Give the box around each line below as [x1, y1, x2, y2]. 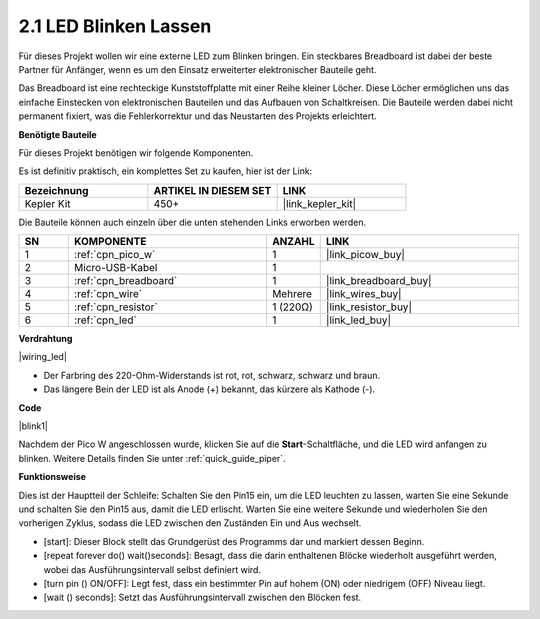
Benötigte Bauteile [18, 128, 97, 140]
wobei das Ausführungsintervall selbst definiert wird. [43, 563, 262, 575]
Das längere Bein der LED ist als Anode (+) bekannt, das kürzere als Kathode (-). [43, 383, 375, 395]
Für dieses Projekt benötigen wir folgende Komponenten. [18, 146, 254, 159]
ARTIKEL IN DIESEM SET [153, 183, 272, 197]
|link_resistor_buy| [325, 300, 412, 314]
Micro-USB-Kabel [73, 261, 158, 275]
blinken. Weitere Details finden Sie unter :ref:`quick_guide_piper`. [18, 452, 286, 464]
